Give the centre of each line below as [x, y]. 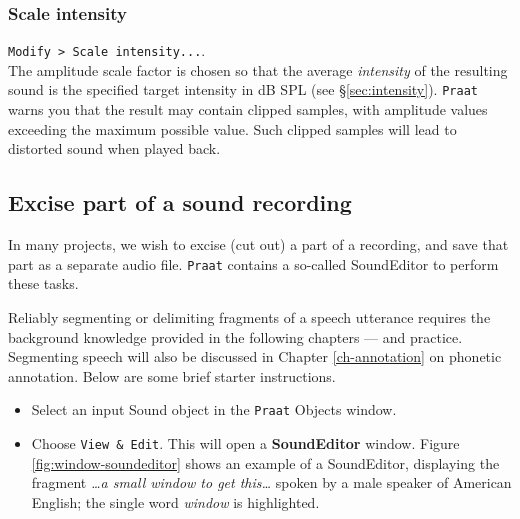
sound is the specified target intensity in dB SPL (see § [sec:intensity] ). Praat [243, 89]
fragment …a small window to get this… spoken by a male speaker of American [271, 482]
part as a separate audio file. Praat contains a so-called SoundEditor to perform [253, 263]
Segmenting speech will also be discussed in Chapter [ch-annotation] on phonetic [255, 356]
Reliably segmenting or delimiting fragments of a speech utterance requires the [249, 316]
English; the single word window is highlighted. [175, 501]
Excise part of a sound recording [180, 202]
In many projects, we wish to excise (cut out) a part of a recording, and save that [258, 244]
